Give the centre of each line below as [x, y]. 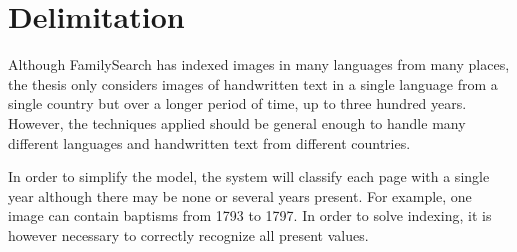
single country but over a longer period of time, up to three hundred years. [237, 103]
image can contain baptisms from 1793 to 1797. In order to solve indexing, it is [250, 215]
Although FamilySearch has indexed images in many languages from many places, [259, 64]
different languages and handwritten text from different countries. [209, 142]
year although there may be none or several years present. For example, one [240, 195]
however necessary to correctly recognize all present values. [188, 234]
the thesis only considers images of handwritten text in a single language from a [253, 83]
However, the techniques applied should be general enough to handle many [237, 122]
